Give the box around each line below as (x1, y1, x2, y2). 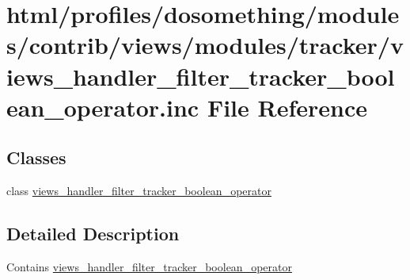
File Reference (207, 90, 367, 123)
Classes (6, 145, 66, 170)
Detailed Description (6, 221, 180, 246)
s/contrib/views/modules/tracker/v (6, 29, 404, 61)
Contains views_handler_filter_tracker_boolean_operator (6, 258, 292, 274)
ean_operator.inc (6, 90, 199, 123)
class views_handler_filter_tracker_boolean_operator (6, 182, 271, 199)
